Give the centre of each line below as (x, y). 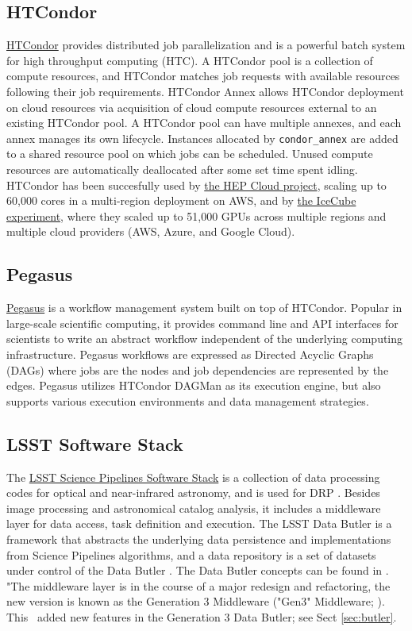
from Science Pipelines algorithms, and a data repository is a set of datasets (191, 554)
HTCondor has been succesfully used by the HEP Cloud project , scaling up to (196, 185)
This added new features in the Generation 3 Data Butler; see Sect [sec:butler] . (202, 616)
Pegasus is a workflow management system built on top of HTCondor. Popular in (204, 308)
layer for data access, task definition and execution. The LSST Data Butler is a (199, 523)
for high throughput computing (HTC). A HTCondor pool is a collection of (190, 60)
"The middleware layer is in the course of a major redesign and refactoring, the (198, 585)
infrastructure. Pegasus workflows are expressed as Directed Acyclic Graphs (190, 354)
